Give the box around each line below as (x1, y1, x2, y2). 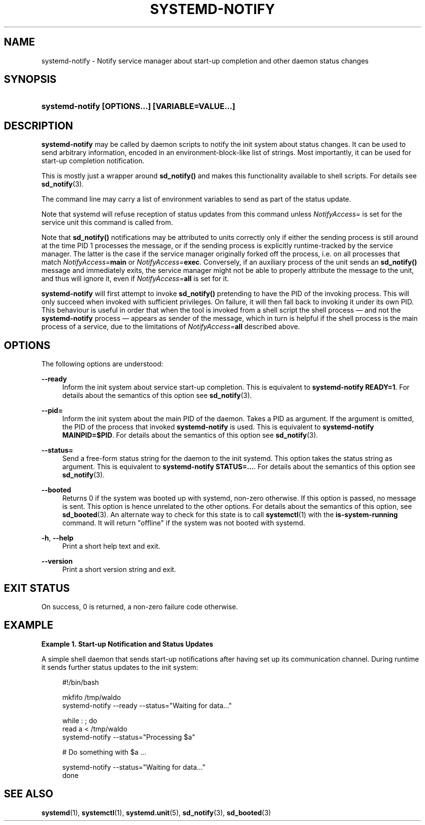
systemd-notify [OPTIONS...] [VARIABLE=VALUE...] (41, 101, 235, 111)
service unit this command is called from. (41, 218, 173, 227)
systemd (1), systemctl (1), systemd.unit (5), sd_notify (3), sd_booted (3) (41, 808, 271, 817)
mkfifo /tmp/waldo (62, 693, 121, 701)
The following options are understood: (41, 360, 163, 368)
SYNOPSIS (4, 73, 57, 86)
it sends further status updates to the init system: (41, 663, 198, 671)
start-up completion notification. (41, 157, 145, 165)
